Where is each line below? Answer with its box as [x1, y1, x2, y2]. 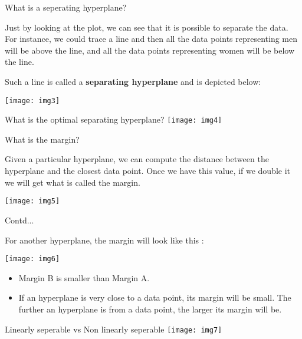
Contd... [5, 213, 34, 226]
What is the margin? [5, 133, 80, 145]
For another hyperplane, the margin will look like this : [5, 233, 204, 246]
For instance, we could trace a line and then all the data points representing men [5, 32, 298, 45]
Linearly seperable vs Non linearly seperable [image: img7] [5, 322, 222, 335]
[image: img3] [5, 96, 60, 105]
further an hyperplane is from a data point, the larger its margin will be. [18, 302, 282, 315]
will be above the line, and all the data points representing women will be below [5, 44, 295, 56]
